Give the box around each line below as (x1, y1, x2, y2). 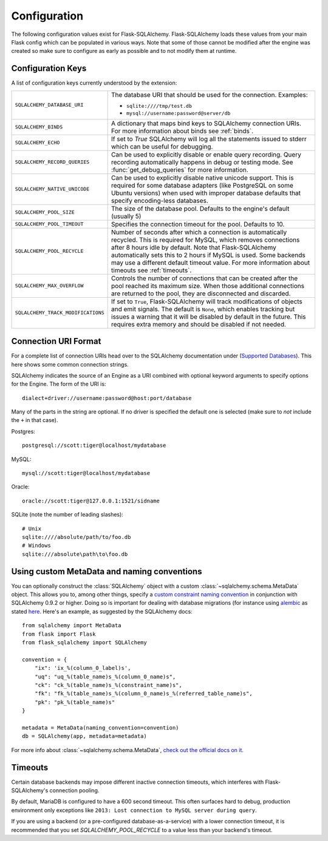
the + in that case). (11, 417, 58, 424)
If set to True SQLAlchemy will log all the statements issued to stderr (111, 135, 307, 143)
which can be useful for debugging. (111, 142, 213, 150)
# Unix (22, 525, 42, 532)
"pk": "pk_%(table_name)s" (34, 698, 115, 706)
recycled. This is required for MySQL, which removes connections (111, 235, 300, 244)
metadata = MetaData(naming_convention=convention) (22, 724, 179, 731)
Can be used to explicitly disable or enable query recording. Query (111, 150, 302, 158)
